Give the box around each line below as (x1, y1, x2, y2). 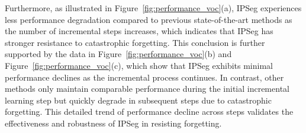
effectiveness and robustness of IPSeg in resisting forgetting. (5, 117, 222, 129)
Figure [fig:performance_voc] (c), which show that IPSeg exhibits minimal (5, 59, 273, 71)
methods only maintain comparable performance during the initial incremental (5, 82, 289, 95)
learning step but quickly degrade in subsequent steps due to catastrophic (5, 94, 272, 106)
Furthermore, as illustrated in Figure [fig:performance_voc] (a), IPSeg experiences (5, 2, 302, 14)
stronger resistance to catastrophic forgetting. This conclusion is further (5, 36, 265, 48)
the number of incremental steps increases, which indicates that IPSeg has (5, 25, 273, 37)
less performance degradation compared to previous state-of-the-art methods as (5, 13, 292, 25)
